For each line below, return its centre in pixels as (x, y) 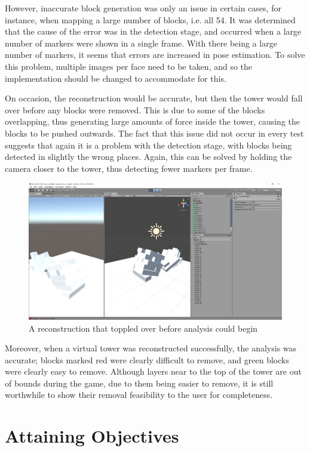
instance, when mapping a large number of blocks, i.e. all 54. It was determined (150, 19)
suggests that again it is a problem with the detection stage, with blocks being (148, 145)
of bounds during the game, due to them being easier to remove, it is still (139, 383)
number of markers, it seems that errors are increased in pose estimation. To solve (155, 55)
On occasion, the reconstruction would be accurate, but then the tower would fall (154, 98)
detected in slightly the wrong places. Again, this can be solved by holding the (148, 157)
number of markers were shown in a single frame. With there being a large (141, 43)
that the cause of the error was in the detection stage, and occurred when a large (153, 31)
